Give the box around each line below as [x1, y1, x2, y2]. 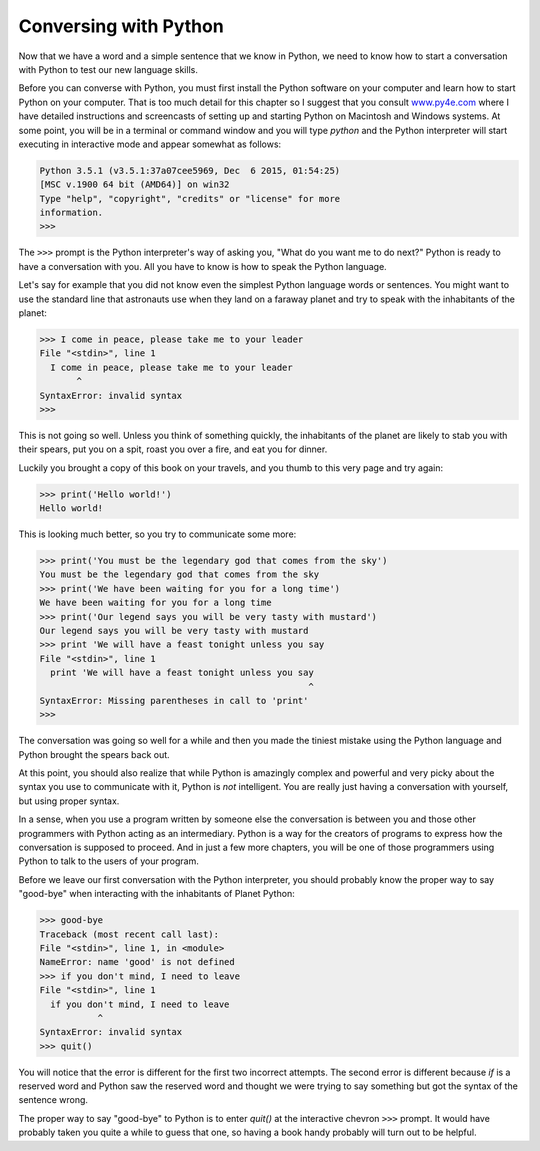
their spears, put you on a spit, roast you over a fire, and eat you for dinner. [18, 443, 328, 455]
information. [39, 207, 104, 219]
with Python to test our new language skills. [18, 63, 199, 75]
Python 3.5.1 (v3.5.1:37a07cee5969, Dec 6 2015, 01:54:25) [39, 165, 341, 176]
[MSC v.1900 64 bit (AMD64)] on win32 [39, 179, 230, 190]
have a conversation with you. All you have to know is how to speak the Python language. [18, 260, 387, 272]
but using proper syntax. [18, 795, 120, 807]
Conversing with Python [18, 15, 224, 37]
